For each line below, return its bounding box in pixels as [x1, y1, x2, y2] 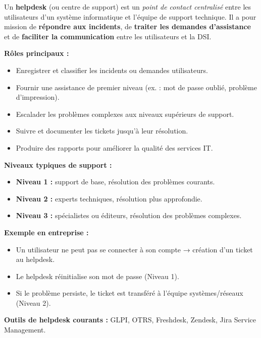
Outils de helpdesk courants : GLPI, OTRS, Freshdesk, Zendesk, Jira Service [4, 314, 256, 325]
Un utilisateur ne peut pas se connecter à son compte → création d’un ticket [16, 244, 253, 254]
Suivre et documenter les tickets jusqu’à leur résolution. [16, 125, 188, 136]
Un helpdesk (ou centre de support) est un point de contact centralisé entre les [4, 2, 251, 12]
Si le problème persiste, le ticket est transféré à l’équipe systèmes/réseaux [16, 288, 243, 298]
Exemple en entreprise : [4, 227, 89, 237]
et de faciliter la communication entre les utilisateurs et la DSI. [4, 31, 212, 41]
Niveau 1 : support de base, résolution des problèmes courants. [16, 176, 215, 187]
